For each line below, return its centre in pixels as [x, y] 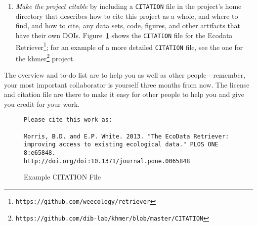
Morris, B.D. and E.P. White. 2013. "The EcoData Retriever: [127, 136]
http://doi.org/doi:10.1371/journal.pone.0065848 [107, 161]
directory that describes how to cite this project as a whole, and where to [127, 16]
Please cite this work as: [68, 120]
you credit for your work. [42, 104]
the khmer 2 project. [45, 57]
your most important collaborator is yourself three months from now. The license [127, 84]
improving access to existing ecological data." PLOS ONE [121, 145]
